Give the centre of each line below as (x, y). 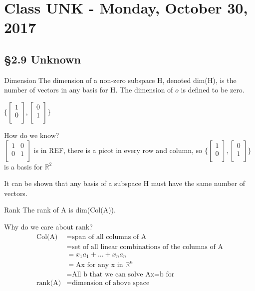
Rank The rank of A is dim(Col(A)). (60, 210)
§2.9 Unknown (42, 59)
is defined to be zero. (213, 90)
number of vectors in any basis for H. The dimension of (89, 90)
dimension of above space (111, 283)
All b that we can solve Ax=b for (123, 274)
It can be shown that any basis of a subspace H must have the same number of (125, 183)
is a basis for (23, 166)
